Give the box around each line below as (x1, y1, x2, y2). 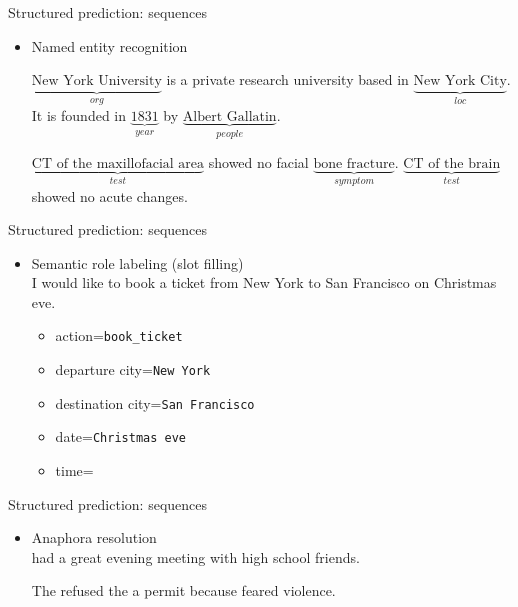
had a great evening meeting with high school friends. (31, 546, 360, 567)
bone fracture (313, 157, 395, 172)
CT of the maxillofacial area (31, 157, 205, 172)
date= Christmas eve (55, 426, 187, 447)
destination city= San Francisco (55, 392, 255, 413)
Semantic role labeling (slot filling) (31, 252, 244, 273)
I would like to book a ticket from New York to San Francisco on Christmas (31, 272, 497, 293)
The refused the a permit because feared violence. (31, 580, 336, 601)
